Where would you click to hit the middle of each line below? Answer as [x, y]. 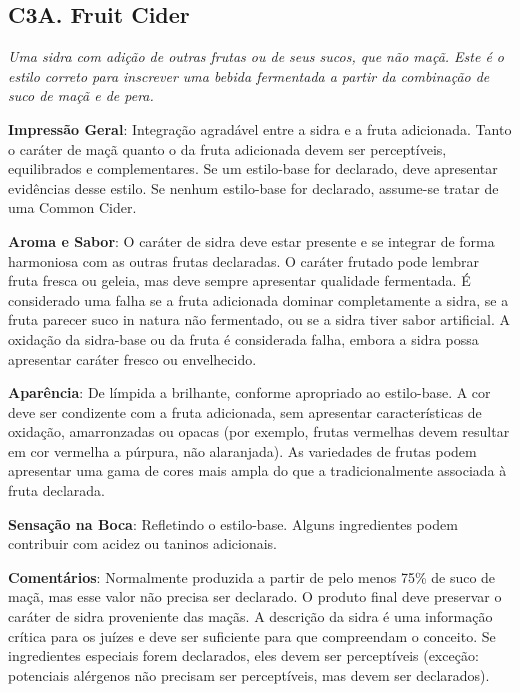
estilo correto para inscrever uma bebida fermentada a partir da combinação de [249, 75]
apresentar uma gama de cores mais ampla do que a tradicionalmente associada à [257, 470]
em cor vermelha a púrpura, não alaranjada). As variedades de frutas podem [242, 450]
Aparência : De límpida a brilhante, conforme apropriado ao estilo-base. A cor [249, 392]
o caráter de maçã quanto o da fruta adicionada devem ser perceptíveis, [227, 148]
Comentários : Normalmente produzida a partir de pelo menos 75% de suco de [252, 576]
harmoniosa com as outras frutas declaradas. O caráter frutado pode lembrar [243, 260]
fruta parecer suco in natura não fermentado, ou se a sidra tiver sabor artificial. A [259, 319]
